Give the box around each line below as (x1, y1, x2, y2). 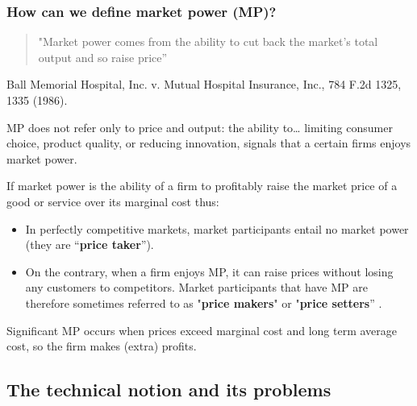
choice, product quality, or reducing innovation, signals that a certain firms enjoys (6, 135, 411, 151)
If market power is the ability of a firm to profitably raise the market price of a (6, 177, 398, 194)
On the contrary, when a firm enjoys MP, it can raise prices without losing (25, 263, 394, 280)
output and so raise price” (38, 48, 168, 65)
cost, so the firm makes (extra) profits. (6, 338, 197, 354)
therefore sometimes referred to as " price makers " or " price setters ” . (25, 294, 382, 311)
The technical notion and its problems (6, 377, 332, 402)
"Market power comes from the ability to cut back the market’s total (38, 33, 378, 50)
